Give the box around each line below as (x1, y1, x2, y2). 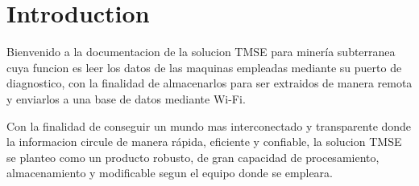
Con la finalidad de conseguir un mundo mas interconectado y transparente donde (6, 117, 412, 134)
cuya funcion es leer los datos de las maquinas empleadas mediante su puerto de (6, 59, 402, 75)
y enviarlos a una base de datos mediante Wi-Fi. (6, 90, 246, 107)
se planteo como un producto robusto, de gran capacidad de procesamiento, (6, 148, 380, 165)
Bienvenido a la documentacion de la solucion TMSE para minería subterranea (6, 43, 396, 60)
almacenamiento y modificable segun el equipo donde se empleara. (6, 164, 334, 181)
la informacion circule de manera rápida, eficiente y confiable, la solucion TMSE (6, 133, 402, 150)
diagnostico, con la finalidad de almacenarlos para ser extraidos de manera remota (6, 75, 413, 91)
